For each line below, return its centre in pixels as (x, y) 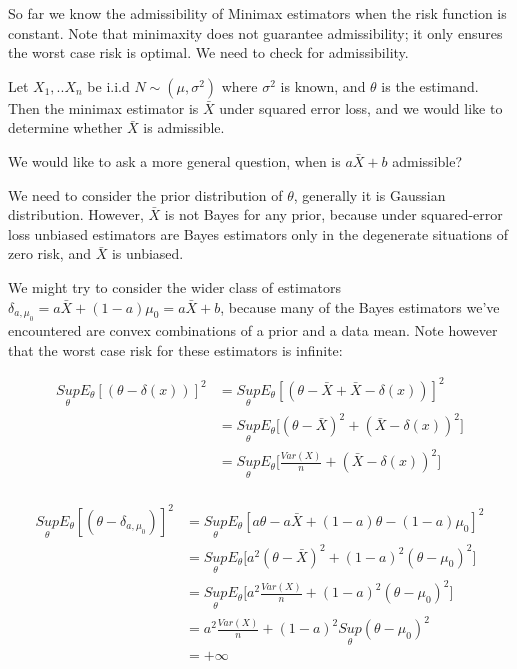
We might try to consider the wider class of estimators (175, 286)
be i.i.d (108, 85)
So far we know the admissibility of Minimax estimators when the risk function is (257, 13)
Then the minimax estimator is (103, 107)
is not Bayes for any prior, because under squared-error (333, 214)
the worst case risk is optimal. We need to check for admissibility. (208, 52)
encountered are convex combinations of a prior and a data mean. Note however (253, 329)
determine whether (65, 127)
